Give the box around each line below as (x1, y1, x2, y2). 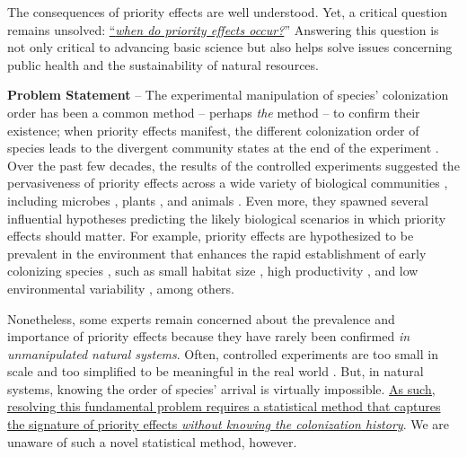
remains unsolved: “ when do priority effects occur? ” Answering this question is (7, 20, 439, 39)
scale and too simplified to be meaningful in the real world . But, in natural (7, 362, 424, 381)
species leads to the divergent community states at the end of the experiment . (7, 138, 439, 157)
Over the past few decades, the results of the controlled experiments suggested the (7, 155, 460, 174)
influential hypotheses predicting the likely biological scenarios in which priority (7, 208, 446, 227)
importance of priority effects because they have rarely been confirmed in (7, 327, 410, 346)
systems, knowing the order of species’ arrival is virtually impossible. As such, (7, 379, 436, 398)
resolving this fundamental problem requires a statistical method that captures (7, 397, 441, 416)
